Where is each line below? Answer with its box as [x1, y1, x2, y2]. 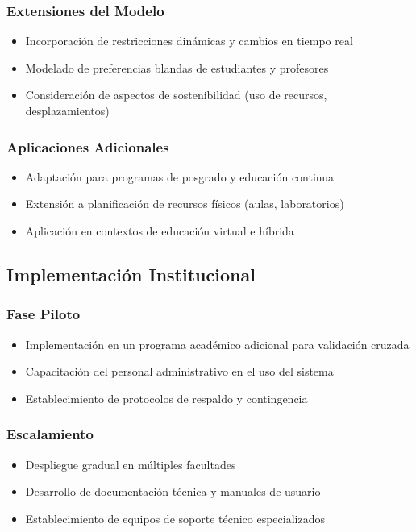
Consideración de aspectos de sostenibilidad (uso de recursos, [25, 86, 327, 103]
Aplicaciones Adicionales [6, 136, 169, 156]
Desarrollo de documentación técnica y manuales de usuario [25, 483, 321, 500]
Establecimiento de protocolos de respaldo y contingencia [25, 389, 308, 406]
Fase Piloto [6, 304, 81, 324]
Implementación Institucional [6, 261, 256, 286]
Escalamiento [6, 424, 94, 444]
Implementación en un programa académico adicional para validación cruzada [25, 335, 410, 352]
